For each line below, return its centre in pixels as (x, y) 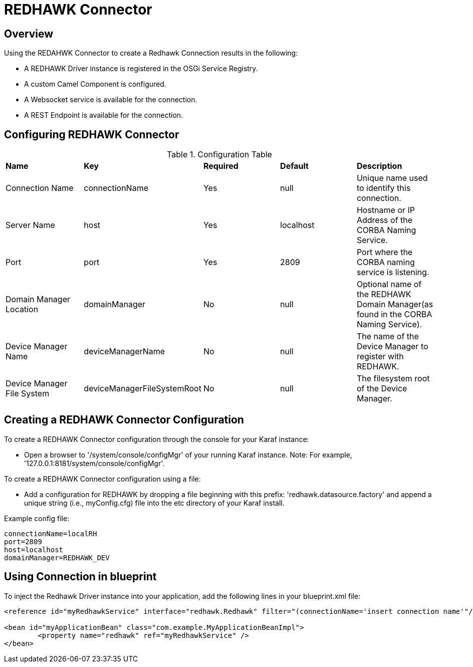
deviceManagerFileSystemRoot (143, 389)
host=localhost (34, 549)
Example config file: (37, 518)
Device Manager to (392, 347)
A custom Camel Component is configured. (95, 84)
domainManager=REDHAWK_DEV (57, 558)
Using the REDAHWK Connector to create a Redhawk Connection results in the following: (151, 53)
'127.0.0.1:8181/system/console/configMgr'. (94, 463)
